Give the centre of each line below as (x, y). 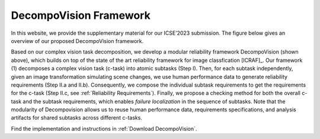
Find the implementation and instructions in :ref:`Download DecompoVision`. (104, 128)
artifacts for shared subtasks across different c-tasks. (76, 118)
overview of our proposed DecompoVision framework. (77, 41)
